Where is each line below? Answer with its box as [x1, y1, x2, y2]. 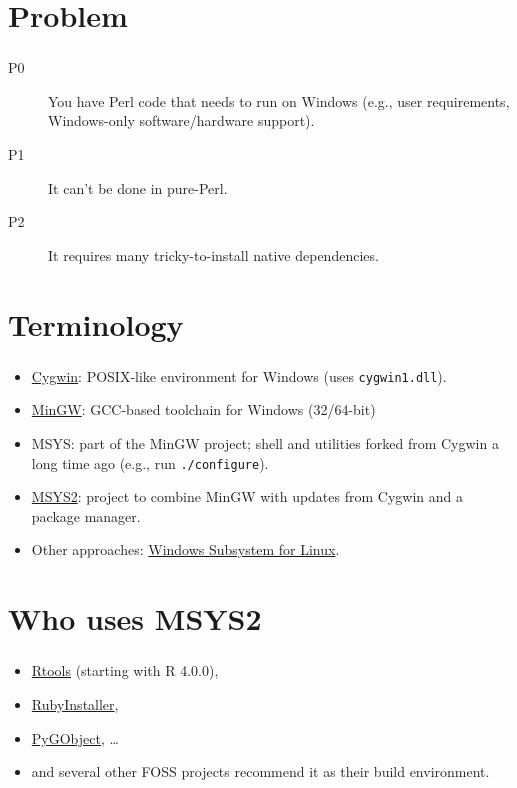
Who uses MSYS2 [8, 598, 262, 639]
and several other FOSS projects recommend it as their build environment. [31, 761, 490, 782]
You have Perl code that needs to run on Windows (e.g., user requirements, [48, 90, 510, 111]
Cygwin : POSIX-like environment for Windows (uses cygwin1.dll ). [31, 365, 447, 386]
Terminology [8, 303, 184, 344]
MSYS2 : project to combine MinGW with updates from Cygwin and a [31, 486, 463, 507]
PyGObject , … [31, 727, 119, 748]
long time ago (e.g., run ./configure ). [31, 452, 269, 473]
